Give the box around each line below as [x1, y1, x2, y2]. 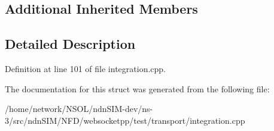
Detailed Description [5, 35, 136, 53]
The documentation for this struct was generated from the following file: [5, 82, 270, 95]
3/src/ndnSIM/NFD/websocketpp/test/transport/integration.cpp [5, 114, 245, 126]
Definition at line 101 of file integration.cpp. [5, 62, 166, 74]
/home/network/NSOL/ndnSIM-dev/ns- [5, 102, 153, 115]
